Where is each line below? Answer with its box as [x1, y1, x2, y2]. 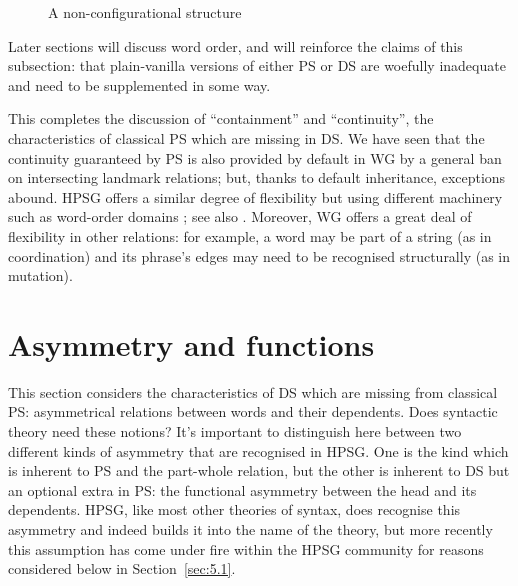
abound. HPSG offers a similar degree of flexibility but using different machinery [8, 186, 503, 207]
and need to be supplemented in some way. [8, 74, 271, 95]
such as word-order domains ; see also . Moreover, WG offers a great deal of [8, 206, 472, 227]
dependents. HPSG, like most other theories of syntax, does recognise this [8, 499, 461, 520]
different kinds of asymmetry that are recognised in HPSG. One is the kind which [8, 440, 509, 461]
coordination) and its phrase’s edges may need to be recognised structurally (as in [8, 245, 511, 266]
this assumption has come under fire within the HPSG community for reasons [8, 538, 484, 559]
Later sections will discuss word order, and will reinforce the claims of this [8, 35, 463, 56]
